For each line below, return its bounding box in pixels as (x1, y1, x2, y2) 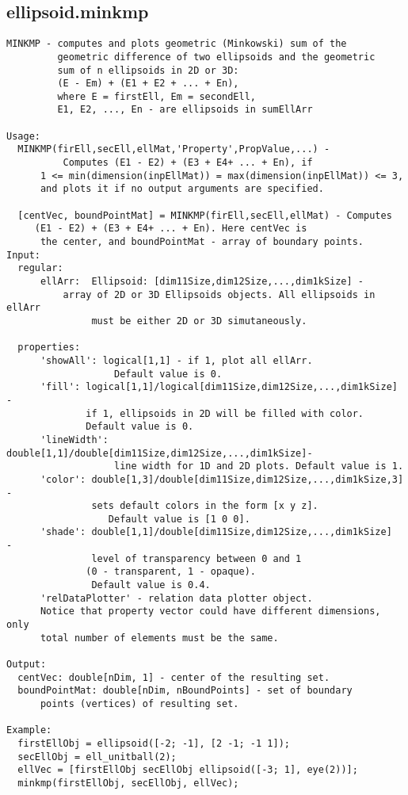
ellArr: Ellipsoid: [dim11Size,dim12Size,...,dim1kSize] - (40, 276, 364, 288)
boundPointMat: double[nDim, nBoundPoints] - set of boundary (17, 685, 353, 697)
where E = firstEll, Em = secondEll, (57, 90, 256, 102)
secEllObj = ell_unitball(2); (17, 751, 177, 763)
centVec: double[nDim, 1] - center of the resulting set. (17, 671, 330, 683)
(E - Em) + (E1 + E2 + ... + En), (57, 78, 239, 90)
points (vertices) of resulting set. (40, 698, 239, 710)
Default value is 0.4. (91, 579, 211, 591)
